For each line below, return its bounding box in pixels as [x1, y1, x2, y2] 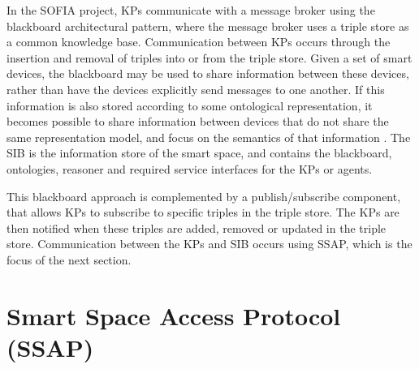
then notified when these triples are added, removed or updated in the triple [6, 219, 387, 236]
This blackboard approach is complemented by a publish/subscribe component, [6, 187, 401, 204]
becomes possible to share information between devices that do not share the [6, 113, 389, 130]
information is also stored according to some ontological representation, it [6, 97, 373, 114]
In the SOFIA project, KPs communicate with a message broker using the [6, 2, 375, 18]
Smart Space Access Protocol [6, 298, 341, 332]
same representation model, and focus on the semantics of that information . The [6, 128, 411, 145]
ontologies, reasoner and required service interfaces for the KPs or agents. [6, 160, 373, 177]
